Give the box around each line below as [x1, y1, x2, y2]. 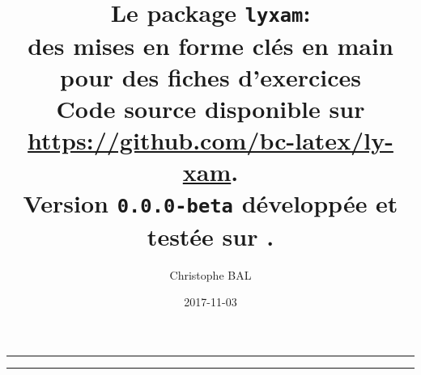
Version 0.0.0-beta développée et [23, 187, 398, 220]
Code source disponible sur [56, 91, 365, 124]
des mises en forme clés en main [28, 28, 393, 61]
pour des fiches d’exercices [60, 60, 361, 93]
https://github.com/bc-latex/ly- [28, 124, 393, 157]
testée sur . [147, 219, 274, 252]
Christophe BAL [169, 266, 252, 283]
